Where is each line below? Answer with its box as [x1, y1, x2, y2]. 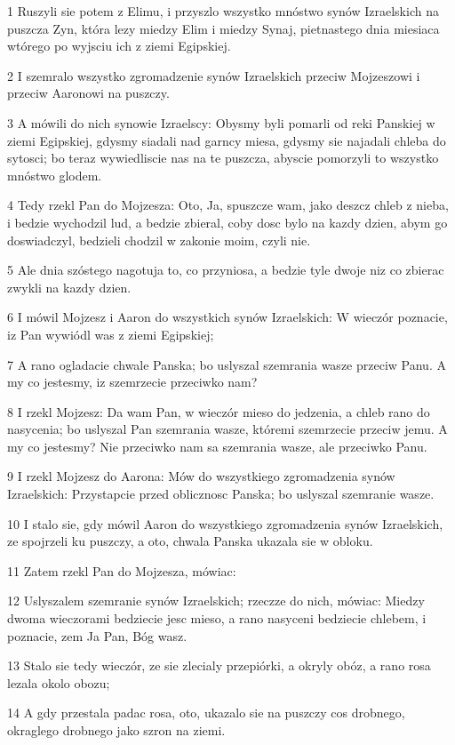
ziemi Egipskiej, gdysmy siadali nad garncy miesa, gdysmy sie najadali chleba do [7, 131, 446, 149]
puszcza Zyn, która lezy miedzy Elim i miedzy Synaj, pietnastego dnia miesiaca [7, 19, 440, 37]
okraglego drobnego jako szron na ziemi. [7, 721, 226, 739]
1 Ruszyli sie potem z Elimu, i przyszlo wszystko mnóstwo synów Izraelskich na [7, 2, 439, 20]
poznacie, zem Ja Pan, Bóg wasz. [7, 626, 188, 645]
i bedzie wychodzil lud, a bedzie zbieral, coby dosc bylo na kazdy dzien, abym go [7, 212, 448, 231]
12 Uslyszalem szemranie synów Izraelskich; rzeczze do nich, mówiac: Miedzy [7, 591, 425, 610]
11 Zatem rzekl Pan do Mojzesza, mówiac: [7, 561, 236, 580]
